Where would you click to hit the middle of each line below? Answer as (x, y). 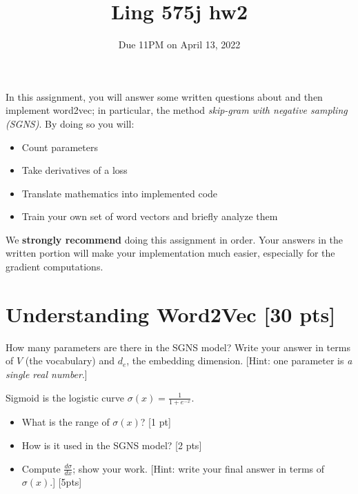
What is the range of (66, 422)
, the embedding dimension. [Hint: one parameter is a (239, 360)
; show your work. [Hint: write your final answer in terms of (199, 468)
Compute (41, 468)
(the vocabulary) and (70, 360)
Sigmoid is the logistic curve (65, 397)
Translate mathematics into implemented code (120, 193)
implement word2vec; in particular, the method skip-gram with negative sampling (177, 110)
